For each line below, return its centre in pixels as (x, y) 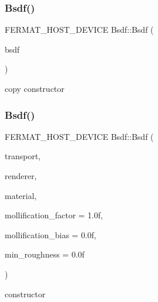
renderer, (21, 176)
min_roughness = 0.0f (45, 254)
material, (21, 195)
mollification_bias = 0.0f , (51, 234)
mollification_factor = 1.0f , (54, 215)
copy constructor (35, 88)
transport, (23, 156)
